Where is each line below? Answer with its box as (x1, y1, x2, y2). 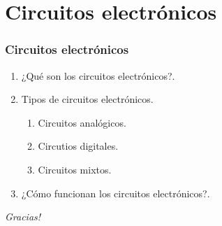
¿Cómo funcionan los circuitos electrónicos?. (21, 185, 210, 200)
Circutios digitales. (38, 139, 119, 153)
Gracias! (5, 209, 41, 224)
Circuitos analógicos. (38, 115, 126, 129)
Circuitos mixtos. (38, 162, 112, 176)
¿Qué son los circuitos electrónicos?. (21, 68, 175, 83)
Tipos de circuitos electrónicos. (21, 92, 154, 106)
